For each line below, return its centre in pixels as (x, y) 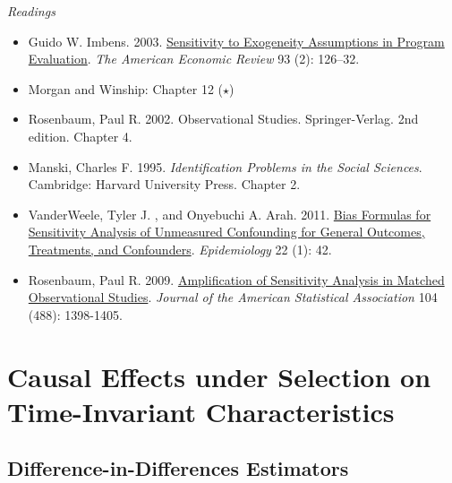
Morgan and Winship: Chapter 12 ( (125, 88)
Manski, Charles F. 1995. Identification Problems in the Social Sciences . (225, 166)
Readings (31, 11)
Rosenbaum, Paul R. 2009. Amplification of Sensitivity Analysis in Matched (236, 279)
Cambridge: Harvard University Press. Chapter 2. (164, 184)
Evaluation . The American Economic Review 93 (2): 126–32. (194, 59)
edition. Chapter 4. (80, 136)
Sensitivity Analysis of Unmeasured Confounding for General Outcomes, (226, 232)
